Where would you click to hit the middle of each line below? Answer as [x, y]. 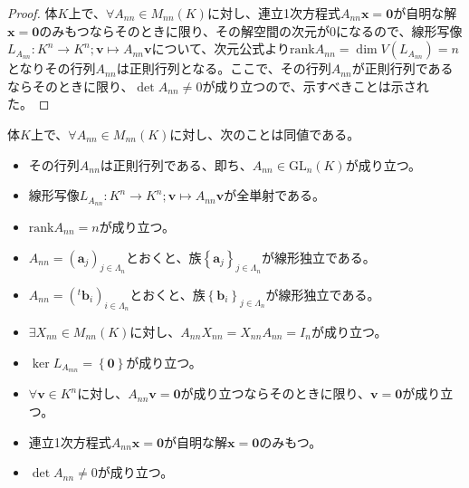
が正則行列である [402, 68]
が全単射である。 [275, 195]
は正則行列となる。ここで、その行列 [224, 68]
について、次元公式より [221, 48]
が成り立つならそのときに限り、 [276, 393]
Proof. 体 [33, 13]
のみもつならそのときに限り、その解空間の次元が [185, 30]
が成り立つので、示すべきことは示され [316, 86]
